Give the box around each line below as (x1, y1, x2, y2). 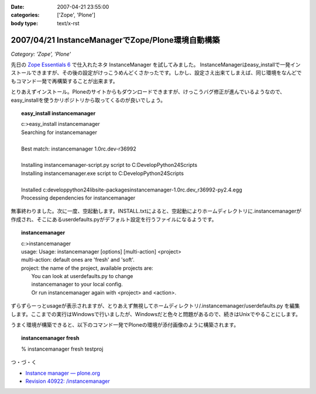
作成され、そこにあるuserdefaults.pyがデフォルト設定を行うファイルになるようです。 (11, 215, 217, 222)
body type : (11, 19, 38, 26)
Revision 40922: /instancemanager (25, 378, 111, 385)
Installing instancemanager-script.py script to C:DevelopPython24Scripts (21, 162, 198, 169)
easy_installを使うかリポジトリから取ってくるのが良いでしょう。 (11, 97, 166, 104)
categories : (11, 12, 40, 19)
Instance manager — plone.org (25, 369, 101, 376)
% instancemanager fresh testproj (21, 345, 104, 352)
